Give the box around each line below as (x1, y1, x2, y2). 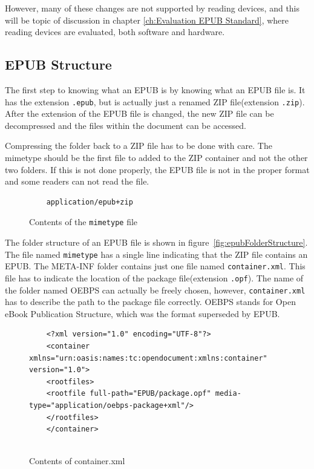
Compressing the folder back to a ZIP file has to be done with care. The (5, 139, 272, 152)
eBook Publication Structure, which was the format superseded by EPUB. (5, 307, 280, 320)
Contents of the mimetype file (29, 215, 138, 228)
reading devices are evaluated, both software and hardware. (5, 25, 225, 38)
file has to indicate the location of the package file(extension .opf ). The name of (5, 271, 304, 284)
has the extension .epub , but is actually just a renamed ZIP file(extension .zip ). (5, 95, 305, 108)
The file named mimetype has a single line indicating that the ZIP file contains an (5, 248, 308, 260)
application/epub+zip (46, 197, 133, 206)
